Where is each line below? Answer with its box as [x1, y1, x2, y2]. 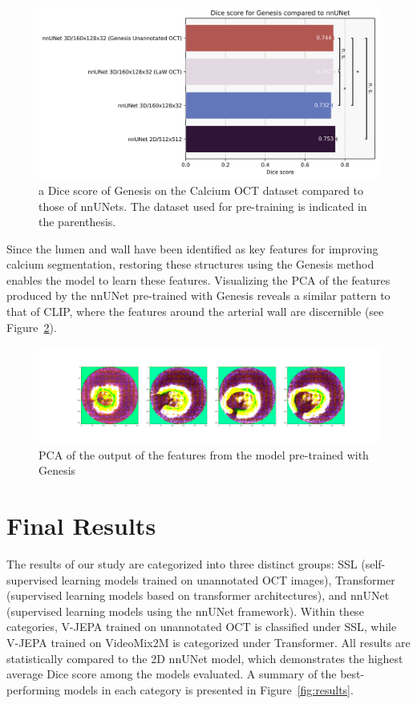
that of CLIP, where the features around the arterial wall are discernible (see [6, 303, 384, 320]
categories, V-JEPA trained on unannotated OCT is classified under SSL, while [6, 618, 397, 635]
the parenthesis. [38, 213, 116, 230]
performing [6, 681, 60, 698]
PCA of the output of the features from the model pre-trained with [38, 446, 369, 463]
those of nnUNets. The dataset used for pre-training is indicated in [38, 197, 367, 214]
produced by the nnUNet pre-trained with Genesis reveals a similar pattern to [6, 287, 391, 304]
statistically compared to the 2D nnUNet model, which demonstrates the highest [6, 649, 403, 666]
